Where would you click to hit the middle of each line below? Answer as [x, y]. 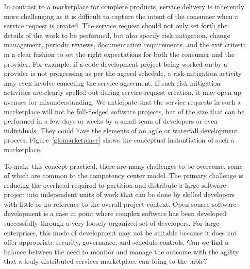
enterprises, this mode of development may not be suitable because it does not [121, 232]
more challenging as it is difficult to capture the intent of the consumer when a [121, 16]
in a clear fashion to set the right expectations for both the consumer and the [119, 54]
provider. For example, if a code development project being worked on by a [116, 63]
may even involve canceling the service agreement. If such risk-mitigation [112, 82]
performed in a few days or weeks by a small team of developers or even [111, 121]
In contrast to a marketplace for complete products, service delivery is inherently [124, 6]
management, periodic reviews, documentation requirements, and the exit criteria [125, 45]
